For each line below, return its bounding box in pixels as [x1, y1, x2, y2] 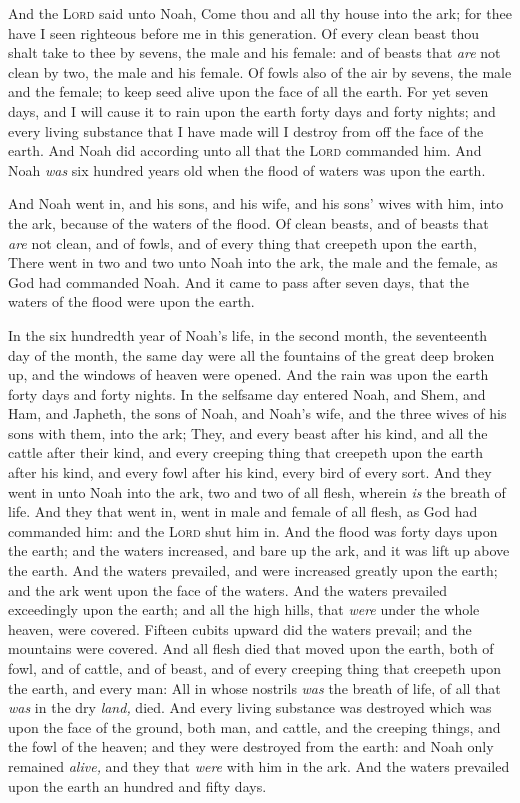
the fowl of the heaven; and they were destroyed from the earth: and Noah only [8, 736, 494, 757]
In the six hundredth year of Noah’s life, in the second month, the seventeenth [8, 324, 488, 345]
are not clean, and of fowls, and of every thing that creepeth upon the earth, [8, 232, 477, 253]
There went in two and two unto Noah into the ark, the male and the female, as [8, 252, 498, 273]
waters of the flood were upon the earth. [8, 291, 255, 312]
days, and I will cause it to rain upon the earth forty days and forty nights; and [8, 100, 496, 121]
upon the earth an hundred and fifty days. [8, 775, 267, 796]
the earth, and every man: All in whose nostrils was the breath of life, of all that [8, 677, 501, 698]
